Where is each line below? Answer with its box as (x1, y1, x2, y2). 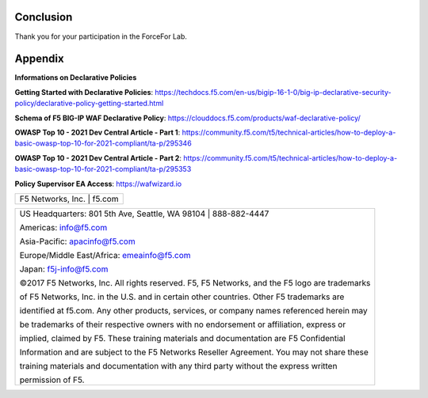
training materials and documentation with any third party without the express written (19, 360, 338, 371)
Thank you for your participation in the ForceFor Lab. (14, 32, 188, 41)
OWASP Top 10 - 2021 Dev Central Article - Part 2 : (14, 153, 182, 162)
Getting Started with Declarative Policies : (14, 87, 154, 97)
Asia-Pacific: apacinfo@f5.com (19, 236, 136, 247)
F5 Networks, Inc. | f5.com (19, 193, 119, 204)
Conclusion (14, 10, 73, 24)
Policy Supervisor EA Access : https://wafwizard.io (14, 179, 182, 188)
